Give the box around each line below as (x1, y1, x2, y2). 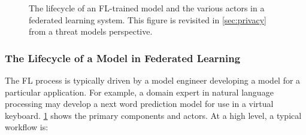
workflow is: (5, 121, 49, 133)
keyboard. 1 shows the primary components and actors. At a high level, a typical (5, 109, 302, 121)
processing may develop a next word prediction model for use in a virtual (5, 97, 274, 110)
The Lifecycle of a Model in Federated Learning (5, 50, 241, 65)
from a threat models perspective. (29, 25, 153, 38)
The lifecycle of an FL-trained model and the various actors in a (29, 2, 265, 14)
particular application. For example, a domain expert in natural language (5, 85, 274, 98)
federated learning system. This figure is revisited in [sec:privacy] (29, 13, 266, 26)
